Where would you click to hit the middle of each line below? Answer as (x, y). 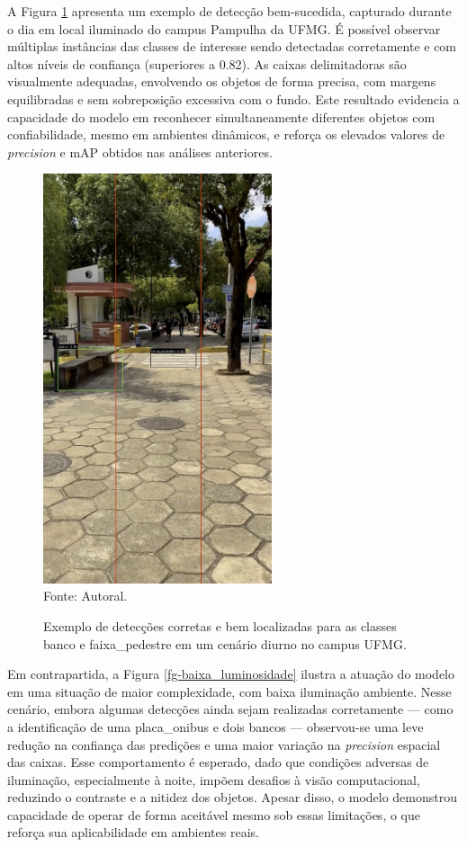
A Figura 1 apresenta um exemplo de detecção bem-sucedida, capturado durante (229, 11)
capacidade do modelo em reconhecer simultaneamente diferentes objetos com (221, 116)
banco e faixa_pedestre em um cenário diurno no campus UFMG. (225, 643)
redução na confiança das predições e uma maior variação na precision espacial (224, 744)
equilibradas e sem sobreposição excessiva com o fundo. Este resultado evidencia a (233, 98)
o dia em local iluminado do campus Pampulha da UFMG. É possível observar (224, 28)
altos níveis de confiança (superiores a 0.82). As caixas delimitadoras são (207, 63)
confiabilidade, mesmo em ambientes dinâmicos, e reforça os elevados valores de (226, 134)
